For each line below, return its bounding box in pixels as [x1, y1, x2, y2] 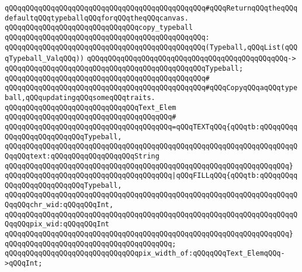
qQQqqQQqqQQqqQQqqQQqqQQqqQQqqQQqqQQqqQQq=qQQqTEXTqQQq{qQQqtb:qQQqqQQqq [5, 122, 298, 131]
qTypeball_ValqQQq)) [5, 54, 85, 63]
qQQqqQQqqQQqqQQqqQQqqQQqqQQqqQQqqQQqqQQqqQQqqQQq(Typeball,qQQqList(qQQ [5, 43, 298, 51]
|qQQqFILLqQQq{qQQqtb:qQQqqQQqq [172, 171, 298, 180]
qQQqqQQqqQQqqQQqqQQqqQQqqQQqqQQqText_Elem [5, 103, 176, 112]
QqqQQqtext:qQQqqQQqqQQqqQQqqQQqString [5, 152, 159, 160]
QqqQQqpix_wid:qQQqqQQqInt [5, 220, 109, 229]
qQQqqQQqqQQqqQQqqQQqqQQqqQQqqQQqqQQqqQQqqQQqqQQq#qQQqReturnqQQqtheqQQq [5, 4, 298, 12]
